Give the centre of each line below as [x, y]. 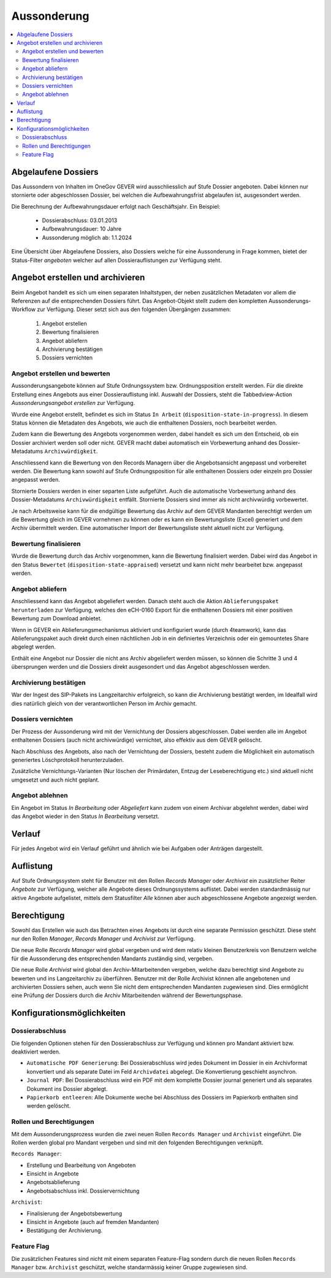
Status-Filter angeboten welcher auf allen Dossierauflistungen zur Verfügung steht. [116, 260]
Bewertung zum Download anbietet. [57, 618]
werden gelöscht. [49, 1106]
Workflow [24, 309]
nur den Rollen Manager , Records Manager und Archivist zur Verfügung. [103, 939]
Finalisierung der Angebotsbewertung [74, 1213]
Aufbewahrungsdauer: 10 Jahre [82, 229]
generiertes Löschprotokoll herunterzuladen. [68, 760]
